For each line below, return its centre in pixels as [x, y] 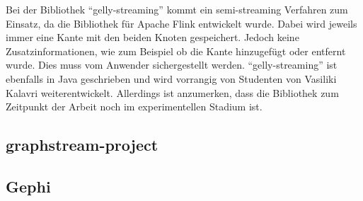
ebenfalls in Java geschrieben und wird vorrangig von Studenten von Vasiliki [171, 78]
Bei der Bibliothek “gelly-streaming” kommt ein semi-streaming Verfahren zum [177, 9]
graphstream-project [82, 145]
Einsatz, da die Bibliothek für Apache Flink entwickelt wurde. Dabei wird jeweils [181, 23]
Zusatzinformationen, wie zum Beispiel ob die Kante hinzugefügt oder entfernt [176, 51]
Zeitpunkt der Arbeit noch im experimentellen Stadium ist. [134, 107]
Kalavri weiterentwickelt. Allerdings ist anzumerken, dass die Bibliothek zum [172, 92]
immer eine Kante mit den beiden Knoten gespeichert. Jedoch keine [152, 37]
